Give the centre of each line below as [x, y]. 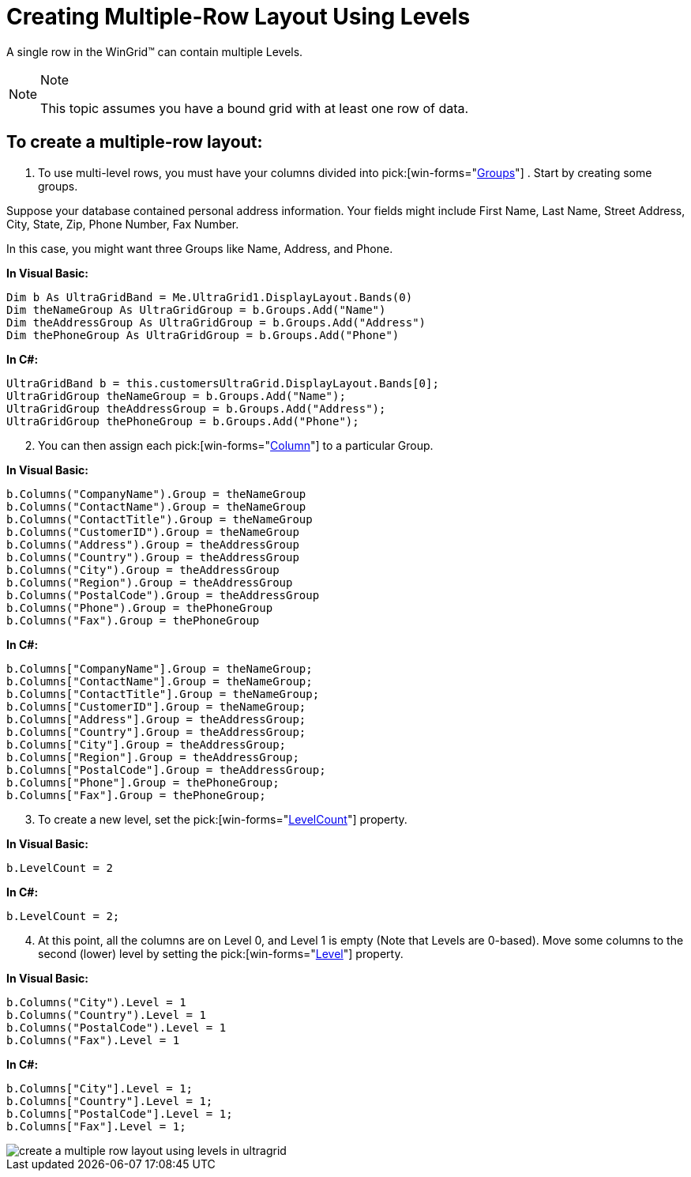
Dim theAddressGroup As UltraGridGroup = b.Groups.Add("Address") [216, 322]
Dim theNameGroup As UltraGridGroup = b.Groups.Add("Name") [196, 309]
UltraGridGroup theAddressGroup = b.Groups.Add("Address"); [196, 408]
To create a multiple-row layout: [135, 142]
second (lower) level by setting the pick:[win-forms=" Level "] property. [221, 953]
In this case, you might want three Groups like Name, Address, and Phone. [200, 248]
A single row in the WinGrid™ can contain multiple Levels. [155, 51]
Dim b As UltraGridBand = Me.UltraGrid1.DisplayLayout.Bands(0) [210, 297]
